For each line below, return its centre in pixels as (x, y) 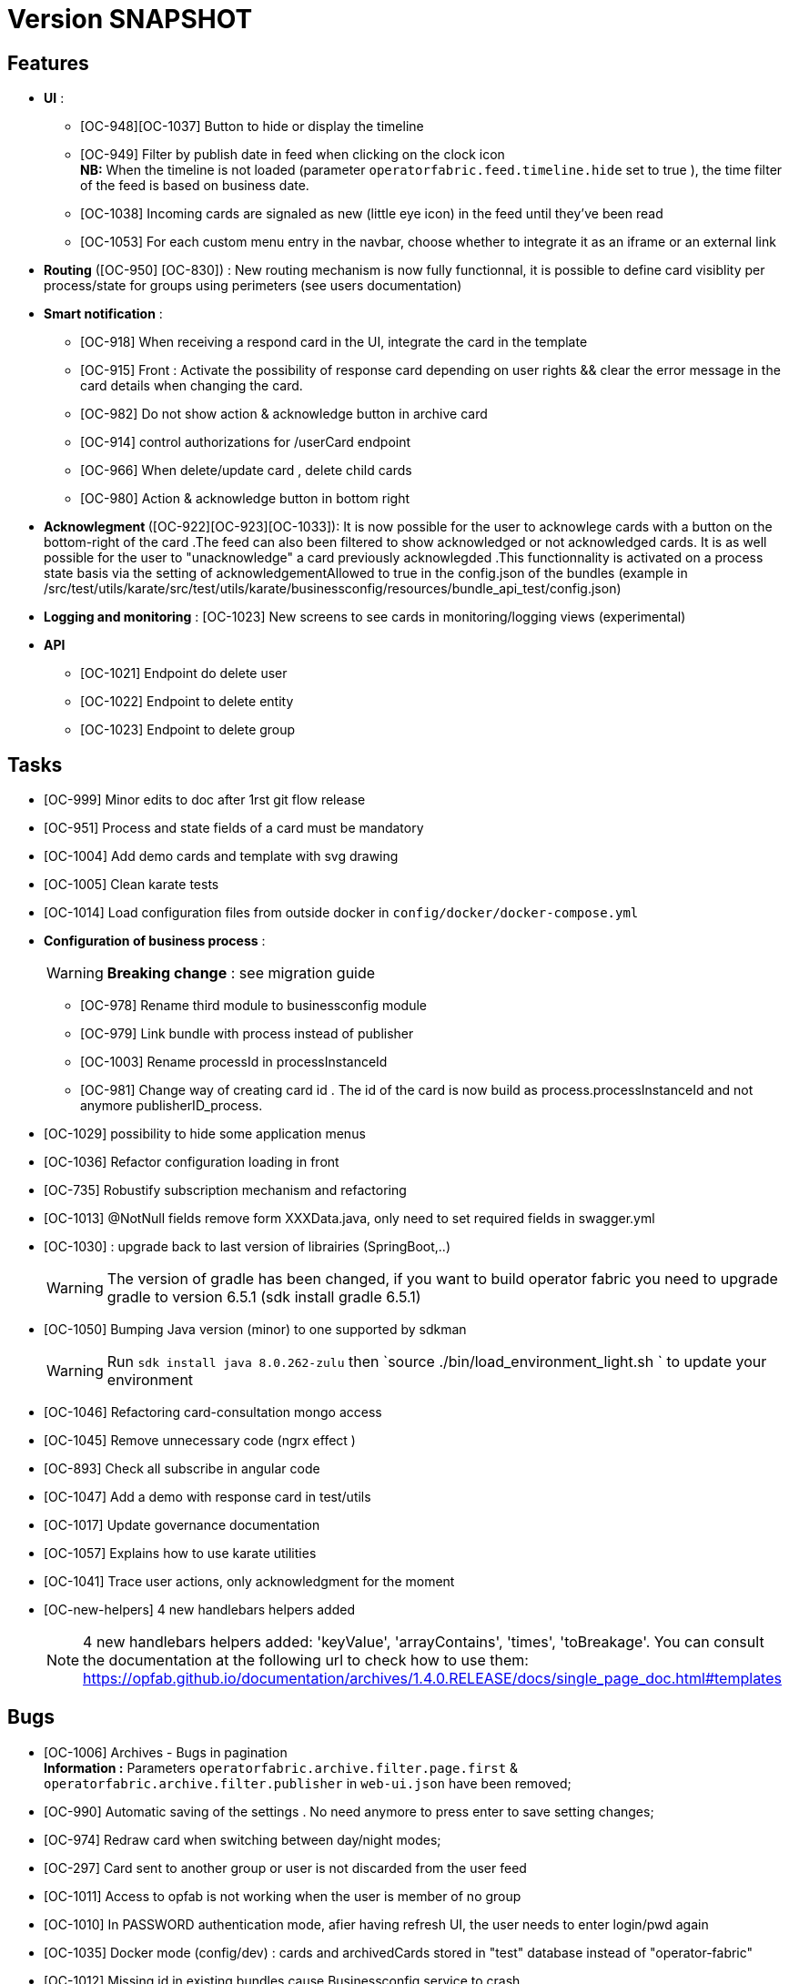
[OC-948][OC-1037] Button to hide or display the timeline (252, 127)
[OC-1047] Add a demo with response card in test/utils (207, 1497)
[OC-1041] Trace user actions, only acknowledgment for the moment (249, 1582)
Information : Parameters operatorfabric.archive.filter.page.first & (281, 1767)
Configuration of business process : (155, 941)
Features (48, 63)
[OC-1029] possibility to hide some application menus (205, 1134)
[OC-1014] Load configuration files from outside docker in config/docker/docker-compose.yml (341, 913)
